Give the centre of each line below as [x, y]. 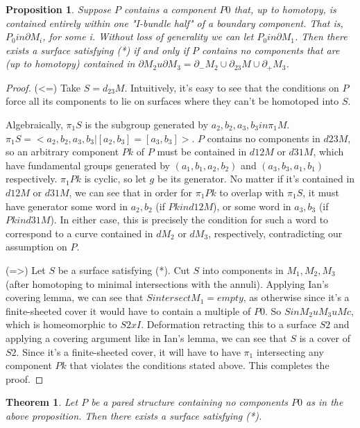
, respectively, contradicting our [275, 233]
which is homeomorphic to [61, 324]
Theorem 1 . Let [42, 402]
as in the [325, 402]
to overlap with [252, 192]
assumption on [36, 247]
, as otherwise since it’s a [296, 297]
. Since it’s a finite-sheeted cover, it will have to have [128, 351]
